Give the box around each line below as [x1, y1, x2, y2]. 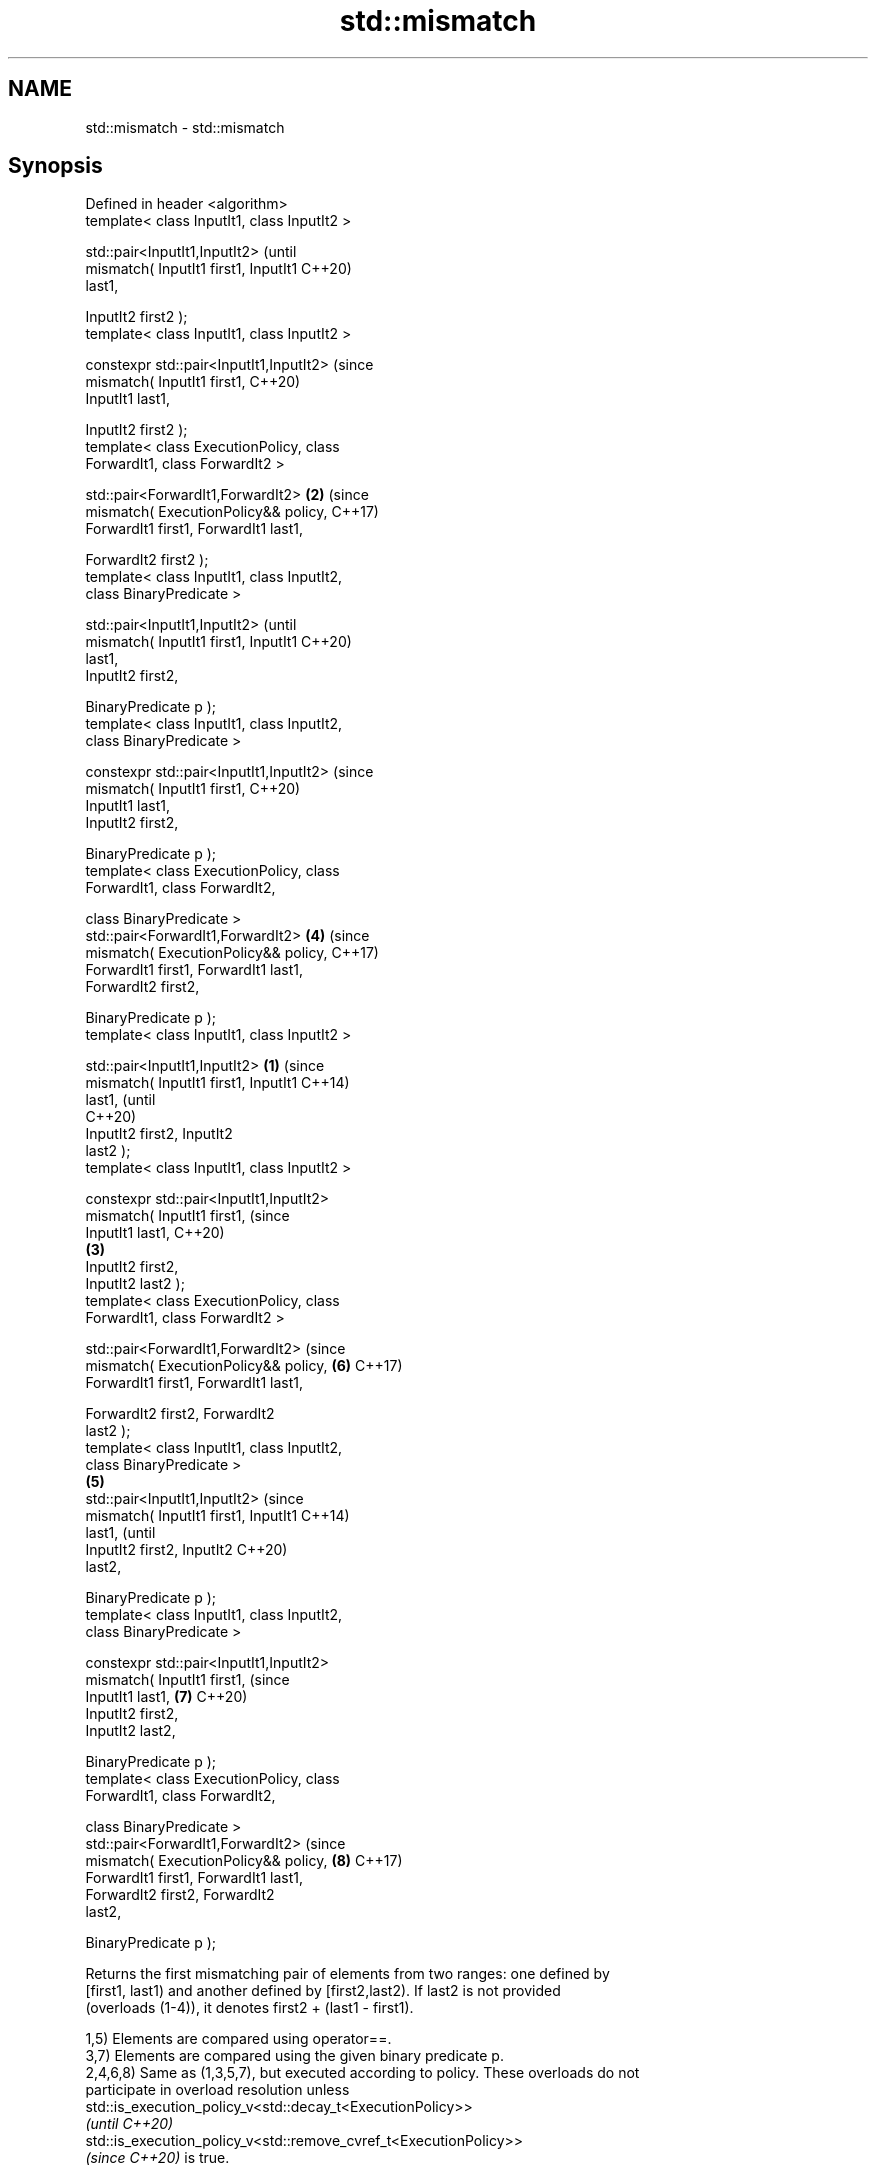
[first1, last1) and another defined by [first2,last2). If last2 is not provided [85, 1982, 561, 2000]
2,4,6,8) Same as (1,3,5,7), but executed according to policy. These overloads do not [85, 2064, 640, 2082]
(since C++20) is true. [85, 2149, 230, 2167]
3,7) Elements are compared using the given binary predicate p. [85, 2047, 504, 2065]
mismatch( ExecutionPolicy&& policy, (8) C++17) [85, 1852, 403, 1870]
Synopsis [8, 153, 103, 179]
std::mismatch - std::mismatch [85, 118, 285, 136]
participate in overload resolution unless [85, 2081, 350, 2099]
